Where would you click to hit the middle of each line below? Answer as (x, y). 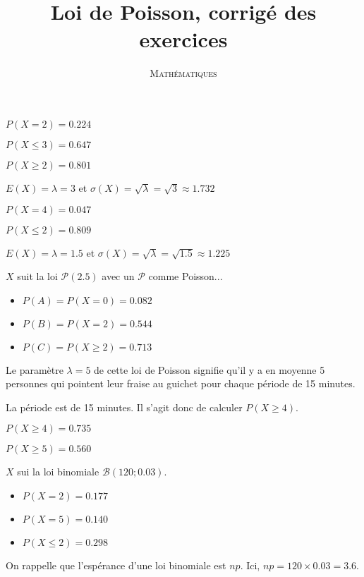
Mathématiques (183, 73)
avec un (118, 276)
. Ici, (250, 565)
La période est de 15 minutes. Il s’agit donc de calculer (124, 407)
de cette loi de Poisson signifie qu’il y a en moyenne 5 (210, 369)
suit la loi (37, 276)
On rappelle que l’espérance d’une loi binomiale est (116, 565)
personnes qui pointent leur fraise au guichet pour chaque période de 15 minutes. (181, 383)
